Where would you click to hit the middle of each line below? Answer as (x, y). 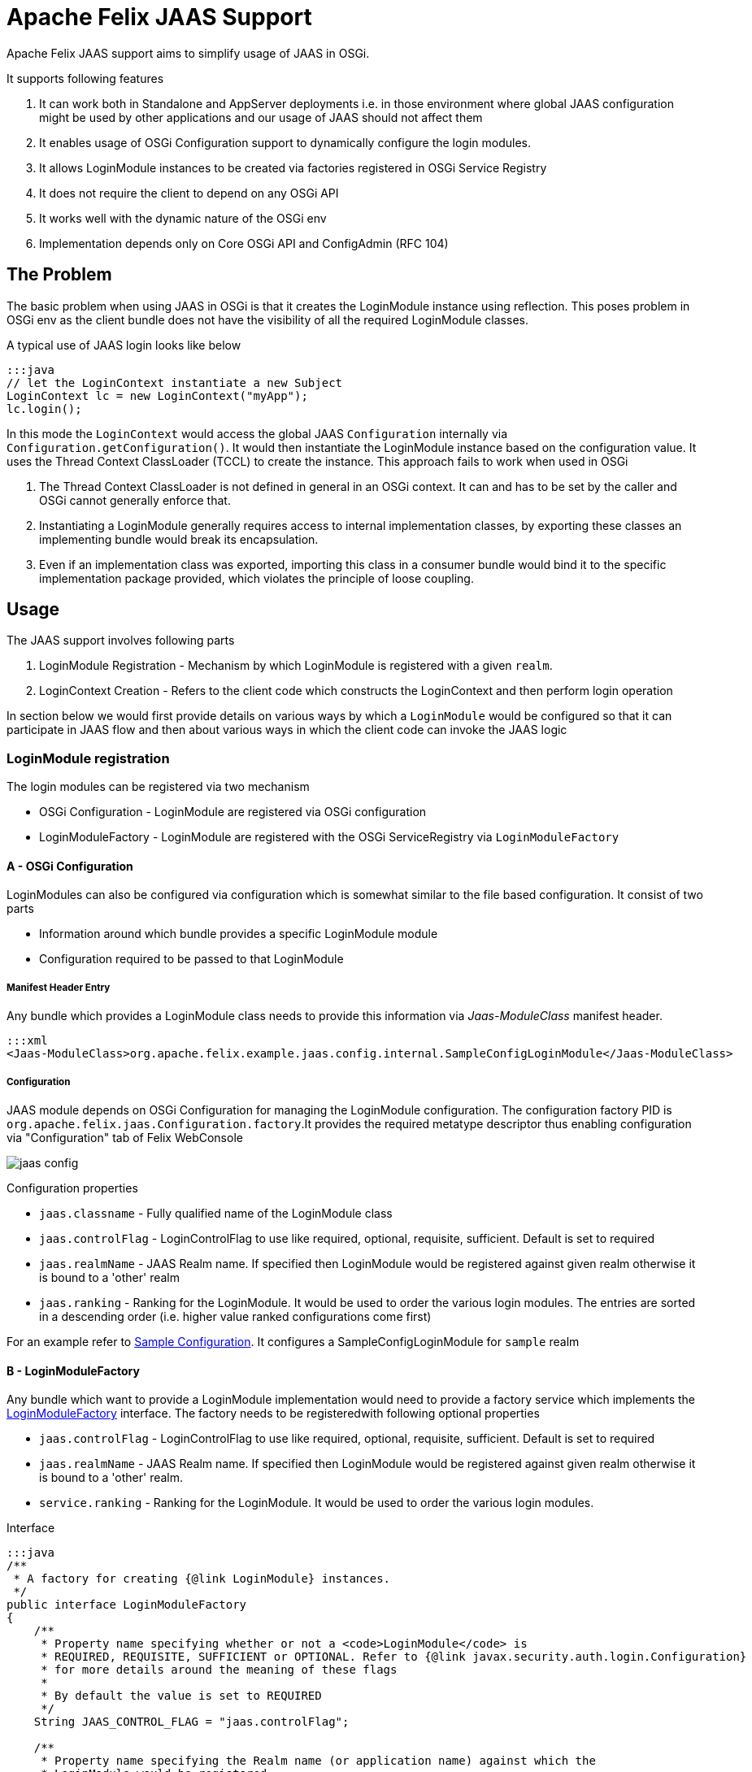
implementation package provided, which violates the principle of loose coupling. (256, 578)
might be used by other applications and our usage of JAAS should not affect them (261, 117)
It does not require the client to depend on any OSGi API (189, 193)
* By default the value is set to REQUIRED (181, 1696)
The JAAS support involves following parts (121, 641)
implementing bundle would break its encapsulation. (179, 539)
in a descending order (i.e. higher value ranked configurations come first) (235, 1316)
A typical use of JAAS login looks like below (124, 345)
